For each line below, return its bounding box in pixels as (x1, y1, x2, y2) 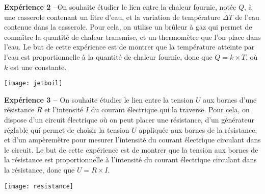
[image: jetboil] (4, 80, 63, 87)
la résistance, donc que (4, 164, 75, 175)
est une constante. (10, 61, 67, 72)
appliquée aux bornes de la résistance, (139, 124, 257, 135)
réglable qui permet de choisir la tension (4, 124, 129, 135)
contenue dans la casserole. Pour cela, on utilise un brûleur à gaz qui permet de (4, 21, 252, 32)
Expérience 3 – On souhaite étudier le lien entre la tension (4, 94, 194, 105)
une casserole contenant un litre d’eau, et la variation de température (4, 11, 221, 22)
